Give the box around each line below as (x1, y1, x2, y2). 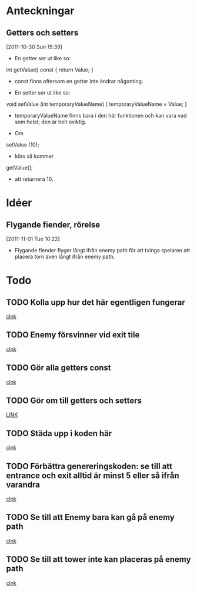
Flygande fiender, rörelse (6, 220, 101, 230)
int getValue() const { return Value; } (6, 66, 94, 73)
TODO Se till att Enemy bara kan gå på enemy (6, 512, 175, 522)
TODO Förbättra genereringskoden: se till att (6, 461, 172, 471)
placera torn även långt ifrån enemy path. (14, 253, 115, 260)
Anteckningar (6, 4, 75, 18)
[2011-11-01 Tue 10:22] (6, 235, 60, 242)
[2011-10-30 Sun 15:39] (6, 43, 63, 50)
